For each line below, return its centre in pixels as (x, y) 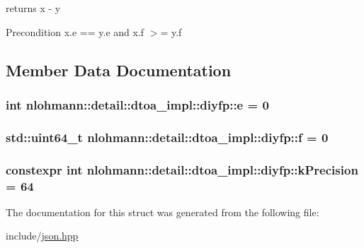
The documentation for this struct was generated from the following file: (163, 212)
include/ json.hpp (42, 236)
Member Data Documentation (119, 70)
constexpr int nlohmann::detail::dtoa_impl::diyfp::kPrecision (182, 169)
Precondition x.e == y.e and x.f (75, 31)
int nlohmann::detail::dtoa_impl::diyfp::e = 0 (137, 104)
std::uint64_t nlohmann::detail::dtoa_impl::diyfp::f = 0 (167, 137)
